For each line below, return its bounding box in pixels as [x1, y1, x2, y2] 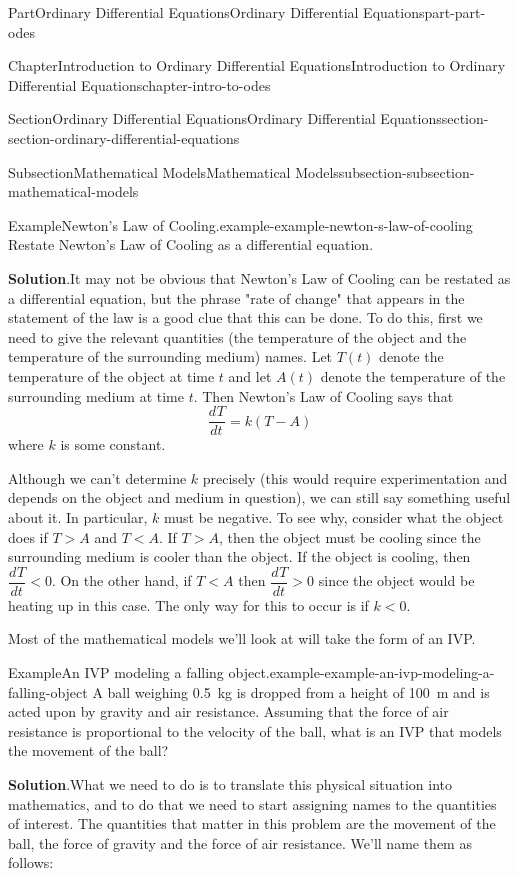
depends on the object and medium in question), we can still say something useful [8, 487, 511, 508]
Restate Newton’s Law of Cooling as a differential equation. [8, 234, 374, 255]
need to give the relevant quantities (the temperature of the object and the [8, 326, 467, 347]
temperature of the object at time [8, 365, 215, 386]
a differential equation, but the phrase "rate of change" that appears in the [8, 287, 465, 308]
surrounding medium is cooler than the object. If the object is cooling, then [8, 546, 471, 567]
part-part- [424, 2, 486, 22]
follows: [8, 852, 54, 873]
